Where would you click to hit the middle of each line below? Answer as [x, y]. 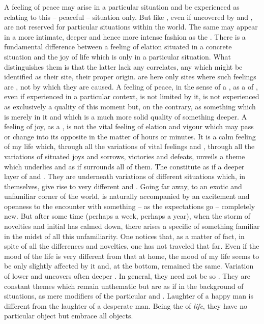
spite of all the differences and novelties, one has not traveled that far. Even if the [132, 246]
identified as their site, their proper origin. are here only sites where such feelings [130, 77]
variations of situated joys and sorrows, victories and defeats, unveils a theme [125, 156]
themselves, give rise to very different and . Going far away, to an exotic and [123, 186]
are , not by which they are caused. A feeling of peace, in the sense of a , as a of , [131, 86]
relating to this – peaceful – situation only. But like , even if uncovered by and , [128, 17]
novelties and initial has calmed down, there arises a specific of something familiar [132, 226]
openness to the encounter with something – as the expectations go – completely [130, 206]
